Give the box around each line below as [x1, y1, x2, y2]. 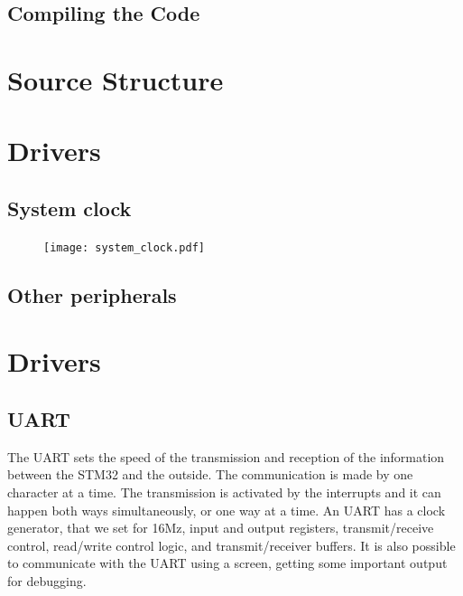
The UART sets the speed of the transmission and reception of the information [7, 447, 445, 466]
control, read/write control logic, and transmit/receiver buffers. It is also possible [7, 535, 456, 554]
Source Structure [7, 61, 224, 98]
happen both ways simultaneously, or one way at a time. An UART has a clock [7, 500, 446, 519]
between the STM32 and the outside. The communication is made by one [7, 465, 413, 484]
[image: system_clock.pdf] [43, 241, 205, 254]
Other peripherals [7, 280, 177, 308]
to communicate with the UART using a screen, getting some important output [7, 553, 448, 572]
